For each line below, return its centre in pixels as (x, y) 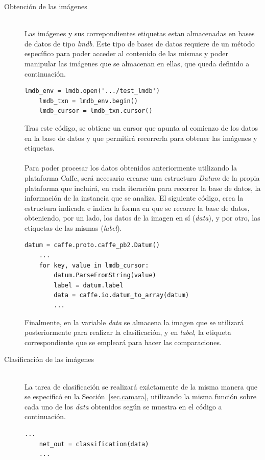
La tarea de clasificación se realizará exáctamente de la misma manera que (141, 386)
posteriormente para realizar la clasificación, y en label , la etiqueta (128, 332)
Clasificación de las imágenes (49, 359)
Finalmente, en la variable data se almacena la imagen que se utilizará (134, 322)
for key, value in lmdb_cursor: (94, 265)
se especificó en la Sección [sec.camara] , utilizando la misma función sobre (140, 396)
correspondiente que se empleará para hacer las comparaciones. (123, 342)
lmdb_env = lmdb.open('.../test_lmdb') (92, 91)
